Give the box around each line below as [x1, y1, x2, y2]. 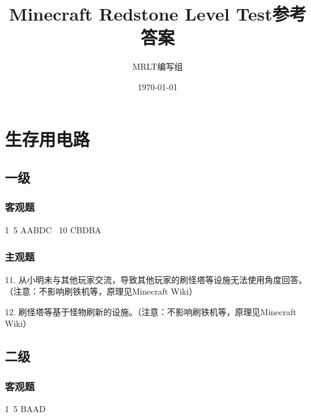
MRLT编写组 [132, 60, 183, 73]
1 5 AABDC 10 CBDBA [5, 223, 101, 236]
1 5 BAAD [5, 402, 46, 415]
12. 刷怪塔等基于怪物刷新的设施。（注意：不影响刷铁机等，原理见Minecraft [5, 305, 296, 318]
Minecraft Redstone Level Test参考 [8, 1, 307, 26]
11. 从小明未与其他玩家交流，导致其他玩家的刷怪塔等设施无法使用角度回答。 [5, 273, 307, 285]
